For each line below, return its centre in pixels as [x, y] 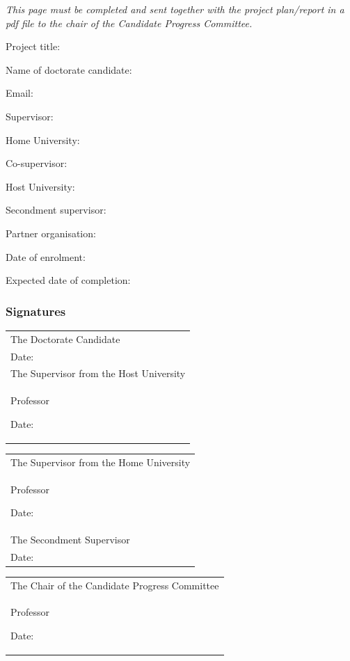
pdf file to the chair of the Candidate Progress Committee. [129, 23]
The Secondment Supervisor [70, 539]
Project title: [33, 46]
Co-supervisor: [37, 163]
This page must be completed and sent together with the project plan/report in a [175, 9]
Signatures [36, 311]
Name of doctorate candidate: [69, 69]
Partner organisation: [51, 233]
